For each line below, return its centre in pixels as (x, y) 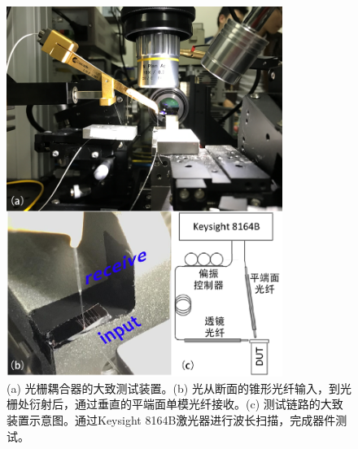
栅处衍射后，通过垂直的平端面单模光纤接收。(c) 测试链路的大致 (175, 404)
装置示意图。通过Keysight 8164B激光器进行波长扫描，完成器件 (171, 419)
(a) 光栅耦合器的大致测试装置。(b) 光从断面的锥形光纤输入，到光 (179, 388)
